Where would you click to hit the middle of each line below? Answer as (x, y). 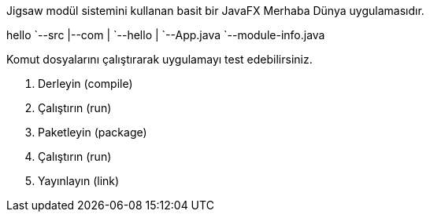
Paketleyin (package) (93, 132)
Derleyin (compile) (85, 84)
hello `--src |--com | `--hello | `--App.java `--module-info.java (166, 35)
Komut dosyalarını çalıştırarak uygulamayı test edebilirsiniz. (159, 59)
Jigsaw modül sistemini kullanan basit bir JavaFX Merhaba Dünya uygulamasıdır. (215, 11)
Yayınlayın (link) (79, 181)
